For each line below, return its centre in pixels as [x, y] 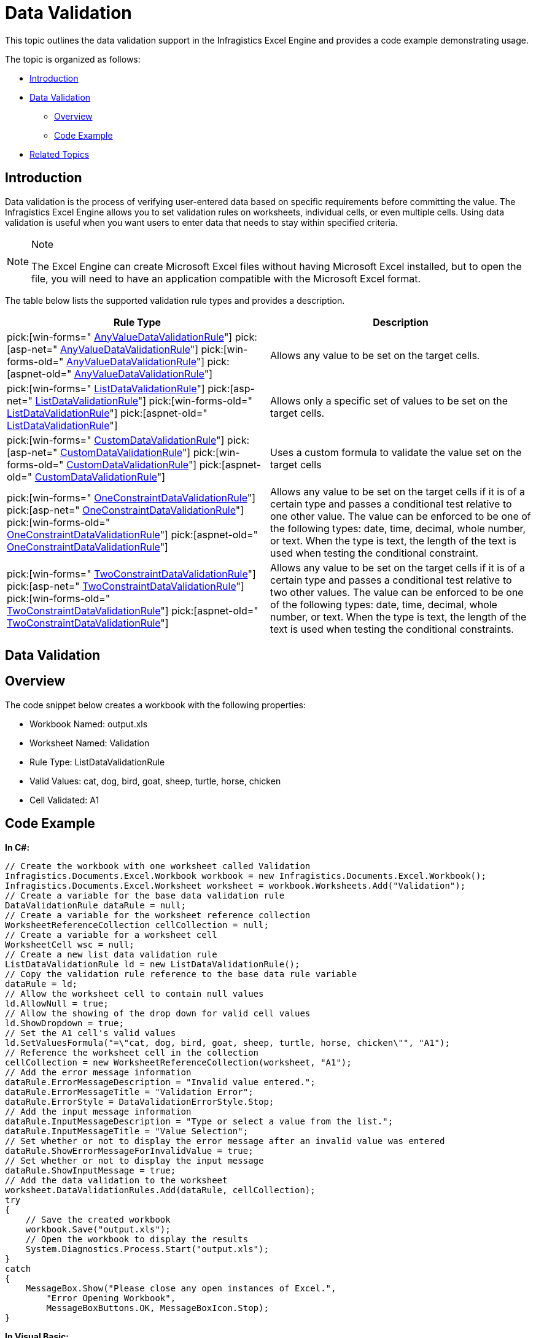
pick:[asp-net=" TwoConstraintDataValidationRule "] [126, 586]
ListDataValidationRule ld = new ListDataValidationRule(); [153, 964]
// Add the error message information [98, 1072]
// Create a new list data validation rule [111, 954]
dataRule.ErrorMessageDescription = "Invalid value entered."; [160, 1082]
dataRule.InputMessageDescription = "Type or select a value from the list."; [199, 1121]
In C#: [17, 847]
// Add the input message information [98, 1111]
